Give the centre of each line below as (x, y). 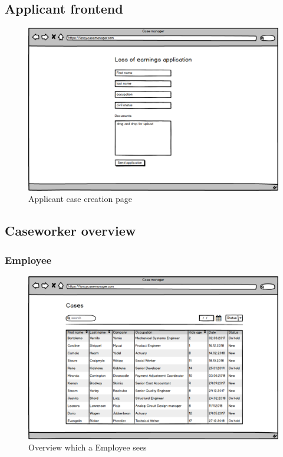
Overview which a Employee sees (88, 447)
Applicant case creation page (80, 199)
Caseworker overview (70, 231)
